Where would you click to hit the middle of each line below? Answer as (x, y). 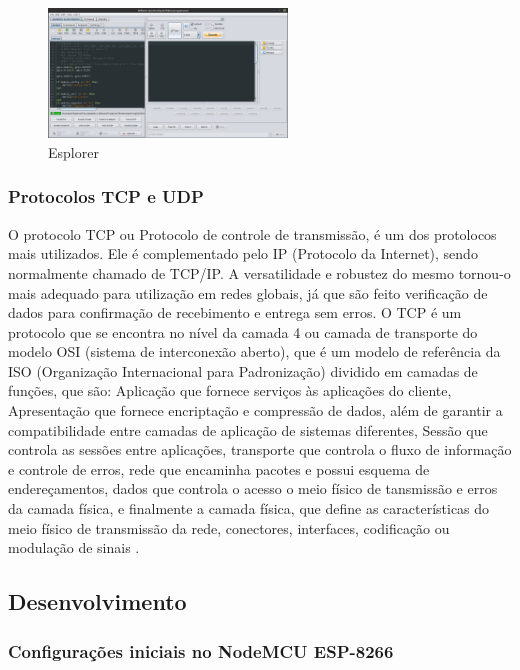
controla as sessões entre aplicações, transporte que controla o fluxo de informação (260, 449)
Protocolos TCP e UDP (106, 196)
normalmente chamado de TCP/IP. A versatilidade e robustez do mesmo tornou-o (259, 272)
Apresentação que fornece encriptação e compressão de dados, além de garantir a (255, 410)
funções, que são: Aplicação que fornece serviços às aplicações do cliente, (230, 390)
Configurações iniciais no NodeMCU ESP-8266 (201, 650)
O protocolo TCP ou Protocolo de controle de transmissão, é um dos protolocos (252, 233)
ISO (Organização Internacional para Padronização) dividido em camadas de (243, 370)
